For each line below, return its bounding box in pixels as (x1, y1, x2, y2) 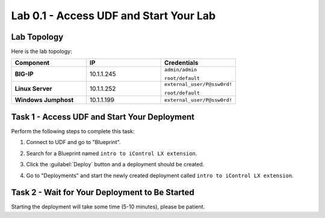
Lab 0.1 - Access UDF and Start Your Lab (11, 9, 216, 22)
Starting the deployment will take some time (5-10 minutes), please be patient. (11, 203, 205, 210)
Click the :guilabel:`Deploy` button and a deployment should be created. (26, 161, 205, 168)
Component (14, 59, 50, 67)
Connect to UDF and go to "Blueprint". (26, 139, 121, 146)
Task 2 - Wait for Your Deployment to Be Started (11, 187, 195, 198)
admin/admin (164, 67, 197, 73)
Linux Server (14, 85, 52, 93)
